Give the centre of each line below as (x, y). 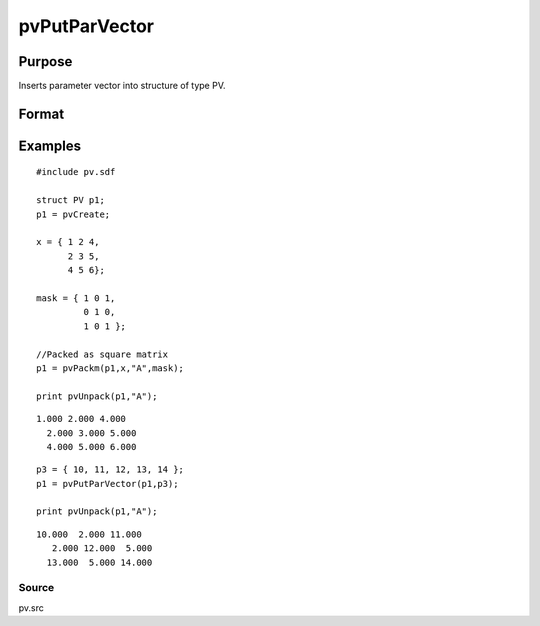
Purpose (45, 61)
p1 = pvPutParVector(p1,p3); (107, 483)
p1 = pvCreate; (73, 214)
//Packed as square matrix (102, 354)
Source (36, 588)
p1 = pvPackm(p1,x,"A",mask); (110, 368)
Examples (50, 145)
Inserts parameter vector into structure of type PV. (122, 86)
